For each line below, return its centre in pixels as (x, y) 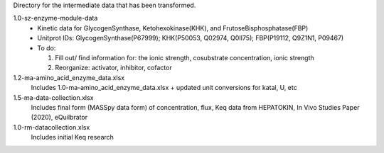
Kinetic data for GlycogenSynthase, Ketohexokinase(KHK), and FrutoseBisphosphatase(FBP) (173, 28)
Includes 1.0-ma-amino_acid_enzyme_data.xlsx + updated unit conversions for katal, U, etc (164, 88)
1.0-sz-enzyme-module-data (55, 18)
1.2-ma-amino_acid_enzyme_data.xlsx (69, 77)
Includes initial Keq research (72, 137)
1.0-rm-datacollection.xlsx (52, 127)
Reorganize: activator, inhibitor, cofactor (113, 68)
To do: (47, 48)
